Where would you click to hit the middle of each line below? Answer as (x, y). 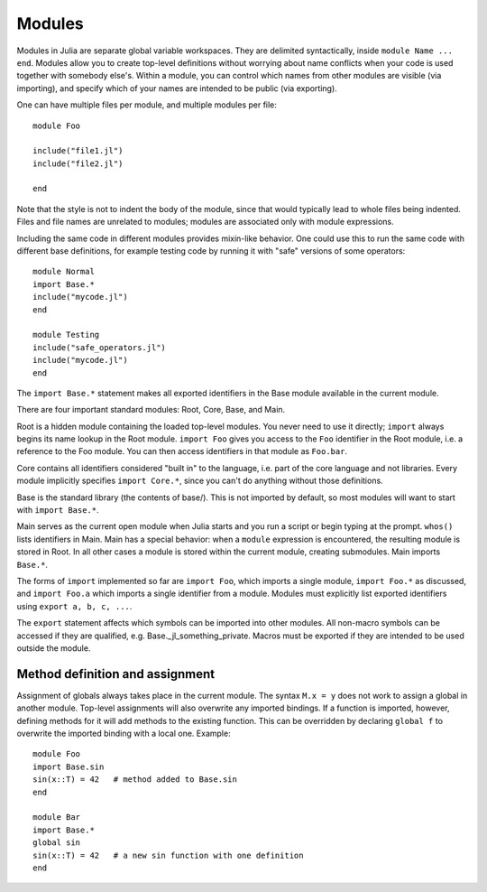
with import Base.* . (58, 510)
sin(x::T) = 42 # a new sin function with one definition (168, 855)
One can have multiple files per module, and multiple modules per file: (147, 105)
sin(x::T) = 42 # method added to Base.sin (135, 780)
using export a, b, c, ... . (74, 606)
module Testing (66, 335)
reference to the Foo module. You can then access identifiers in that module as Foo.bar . (182, 451)
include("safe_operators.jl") (100, 347)
